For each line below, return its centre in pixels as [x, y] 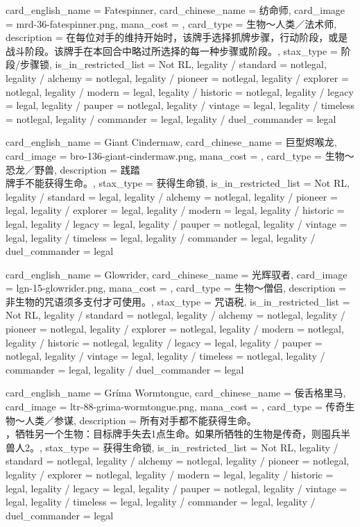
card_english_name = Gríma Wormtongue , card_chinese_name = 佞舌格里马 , [176, 393]
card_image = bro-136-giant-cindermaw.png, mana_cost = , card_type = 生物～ [180, 155]
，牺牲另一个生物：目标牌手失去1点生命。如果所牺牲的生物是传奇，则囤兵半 [178, 434]
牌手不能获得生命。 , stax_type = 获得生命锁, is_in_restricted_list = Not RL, [178, 183]
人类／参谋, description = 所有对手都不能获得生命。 [140, 420]
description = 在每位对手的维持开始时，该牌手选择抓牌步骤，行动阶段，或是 [177, 37]
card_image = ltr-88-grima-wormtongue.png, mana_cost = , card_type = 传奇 [175, 407]
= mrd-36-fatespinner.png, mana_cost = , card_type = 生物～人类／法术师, [171, 23]
